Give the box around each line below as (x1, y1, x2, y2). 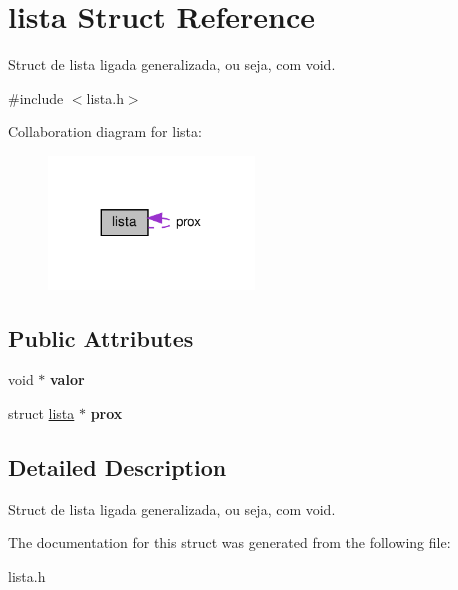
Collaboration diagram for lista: (8, 121, 202, 142)
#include (8, 87, 64, 108)
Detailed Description (8, 452, 227, 482)
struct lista (8, 403, 75, 424)
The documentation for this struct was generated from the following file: (8, 532, 451, 553)
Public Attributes (8, 322, 194, 353)
